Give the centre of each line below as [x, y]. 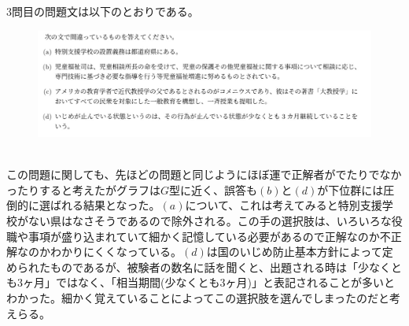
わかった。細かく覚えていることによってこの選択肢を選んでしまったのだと [198, 297]
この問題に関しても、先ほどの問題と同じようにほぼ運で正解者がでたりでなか [204, 174]
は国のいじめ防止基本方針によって [294, 252]
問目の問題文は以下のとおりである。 [105, 11]
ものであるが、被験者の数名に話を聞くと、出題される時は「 [204, 267]
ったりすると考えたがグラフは [83, 189]
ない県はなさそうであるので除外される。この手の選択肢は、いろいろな [210, 220]
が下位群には [350, 189]
